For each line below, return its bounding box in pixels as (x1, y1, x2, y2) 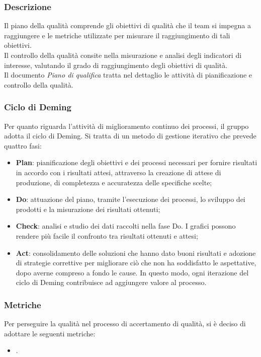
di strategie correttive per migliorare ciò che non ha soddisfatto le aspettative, (16, 257, 256, 268)
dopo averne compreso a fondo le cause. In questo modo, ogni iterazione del (16, 267, 249, 277)
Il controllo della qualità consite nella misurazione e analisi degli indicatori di (4, 50, 242, 60)
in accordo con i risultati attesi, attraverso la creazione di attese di (16, 167, 221, 177)
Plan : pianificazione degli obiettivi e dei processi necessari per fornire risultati (16, 157, 257, 168)
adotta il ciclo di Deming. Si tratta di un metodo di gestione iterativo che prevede (4, 130, 256, 141)
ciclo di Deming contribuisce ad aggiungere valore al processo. (16, 277, 207, 288)
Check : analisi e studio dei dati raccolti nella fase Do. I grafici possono (16, 221, 236, 231)
